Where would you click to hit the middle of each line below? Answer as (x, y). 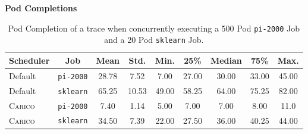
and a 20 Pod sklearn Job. (154, 40)
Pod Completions (41, 8)
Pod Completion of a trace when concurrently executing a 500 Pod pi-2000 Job (154, 28)
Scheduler (29, 60)
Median (226, 60)
